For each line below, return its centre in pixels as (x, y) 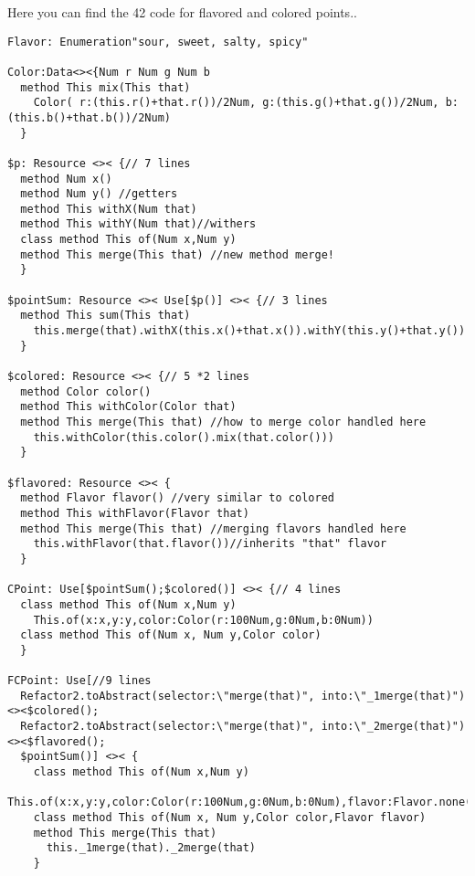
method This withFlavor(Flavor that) (135, 513)
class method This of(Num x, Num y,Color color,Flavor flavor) (230, 818)
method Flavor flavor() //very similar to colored (177, 498)
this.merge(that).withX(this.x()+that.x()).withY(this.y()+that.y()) (249, 331)
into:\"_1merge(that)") (393, 696)
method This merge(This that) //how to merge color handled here (223, 422)
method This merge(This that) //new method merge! (177, 254)
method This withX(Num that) (109, 209)
